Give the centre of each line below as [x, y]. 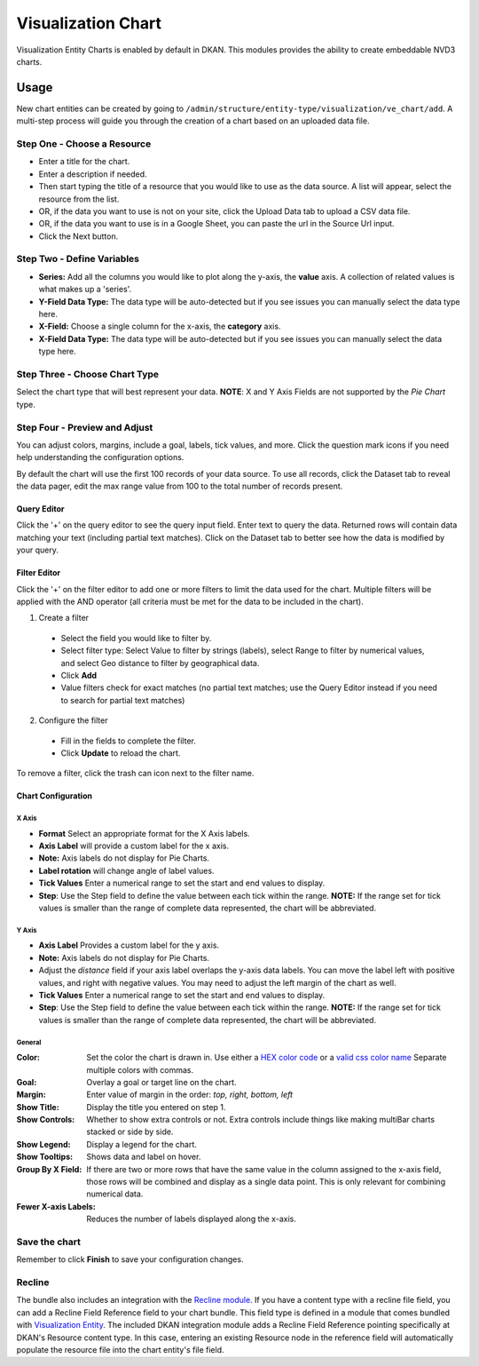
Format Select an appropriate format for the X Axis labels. [144, 833]
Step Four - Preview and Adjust [85, 427]
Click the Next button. [79, 236]
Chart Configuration [55, 796]
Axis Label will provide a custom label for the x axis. [134, 846]
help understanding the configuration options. [100, 457]
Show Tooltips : [45, 1157]
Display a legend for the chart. [141, 1144]
